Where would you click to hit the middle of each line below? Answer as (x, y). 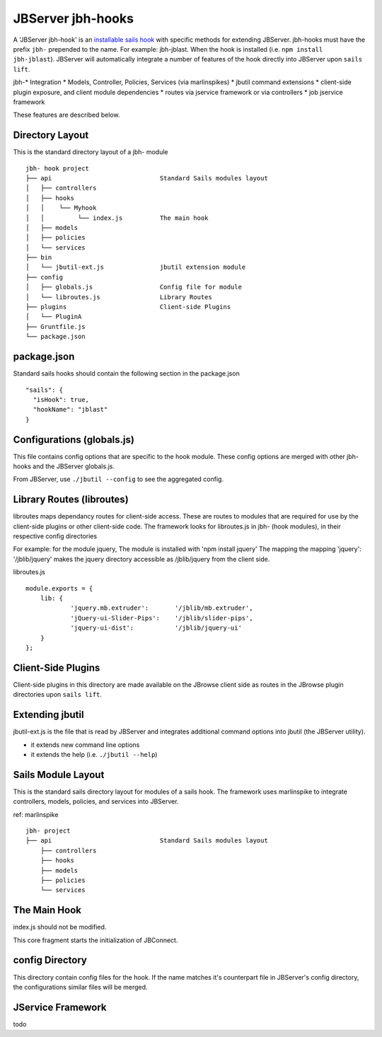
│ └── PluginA (54, 317)
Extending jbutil (48, 715)
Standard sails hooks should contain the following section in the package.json (126, 373)
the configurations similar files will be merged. (80, 987)
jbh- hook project (58, 168)
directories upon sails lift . (58, 695)
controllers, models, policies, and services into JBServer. (96, 801)
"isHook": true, (61, 399)
